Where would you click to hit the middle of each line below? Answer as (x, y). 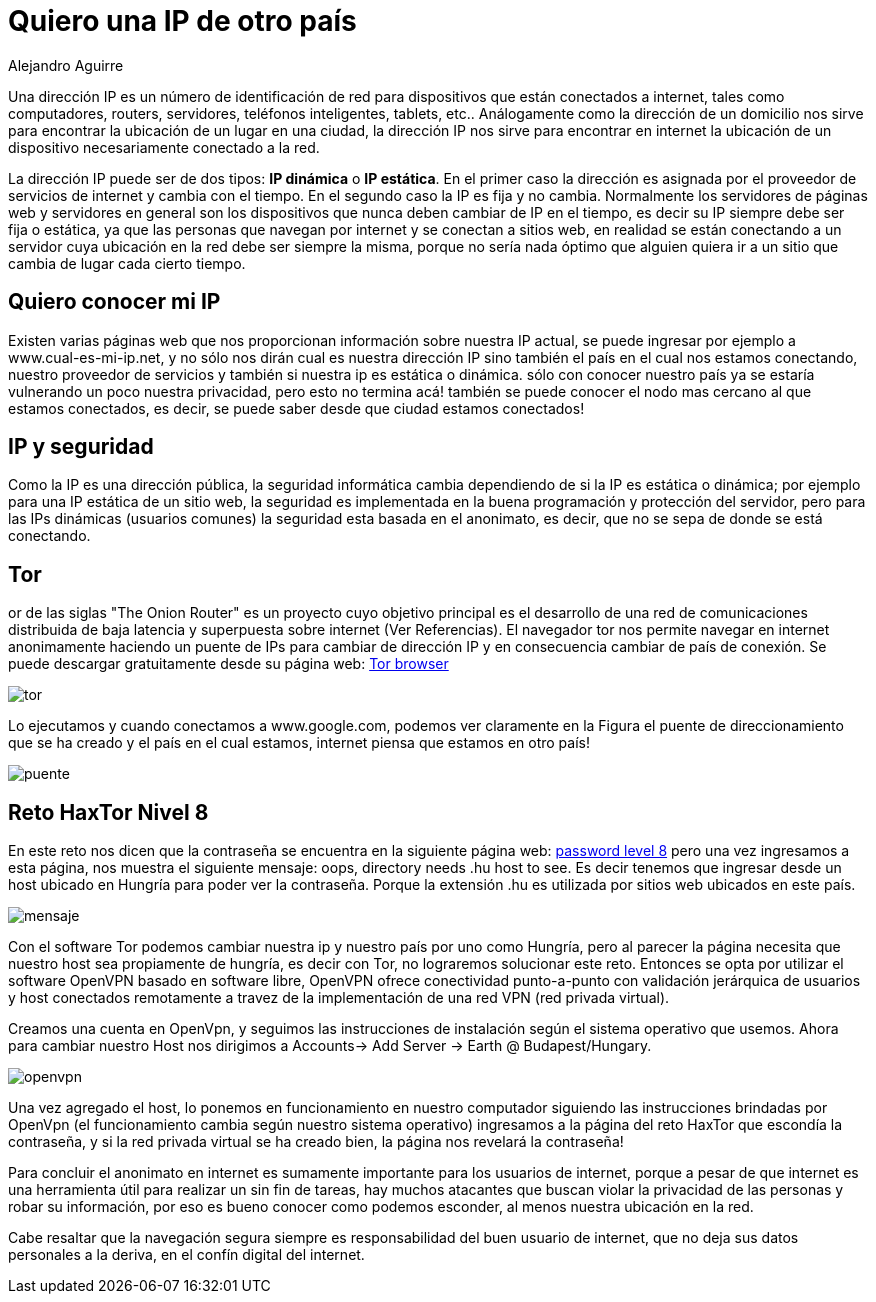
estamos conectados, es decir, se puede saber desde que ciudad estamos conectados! (296, 408)
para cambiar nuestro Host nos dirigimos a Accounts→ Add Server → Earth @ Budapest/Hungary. (330, 1046)
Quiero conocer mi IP (114, 302)
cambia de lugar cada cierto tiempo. (127, 263)
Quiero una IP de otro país (182, 21)
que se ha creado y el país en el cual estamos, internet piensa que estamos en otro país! (299, 743)
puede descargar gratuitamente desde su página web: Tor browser (228, 664)
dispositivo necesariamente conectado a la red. (164, 147)
